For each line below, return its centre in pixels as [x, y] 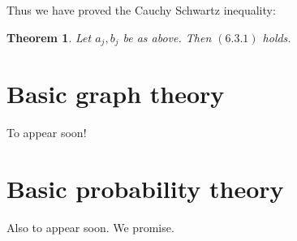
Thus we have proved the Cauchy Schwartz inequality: [141, 10]
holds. [277, 37]
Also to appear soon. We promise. [90, 227]
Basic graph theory [116, 94]
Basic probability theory [145, 188]
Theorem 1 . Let [49, 37]
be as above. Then [167, 37]
